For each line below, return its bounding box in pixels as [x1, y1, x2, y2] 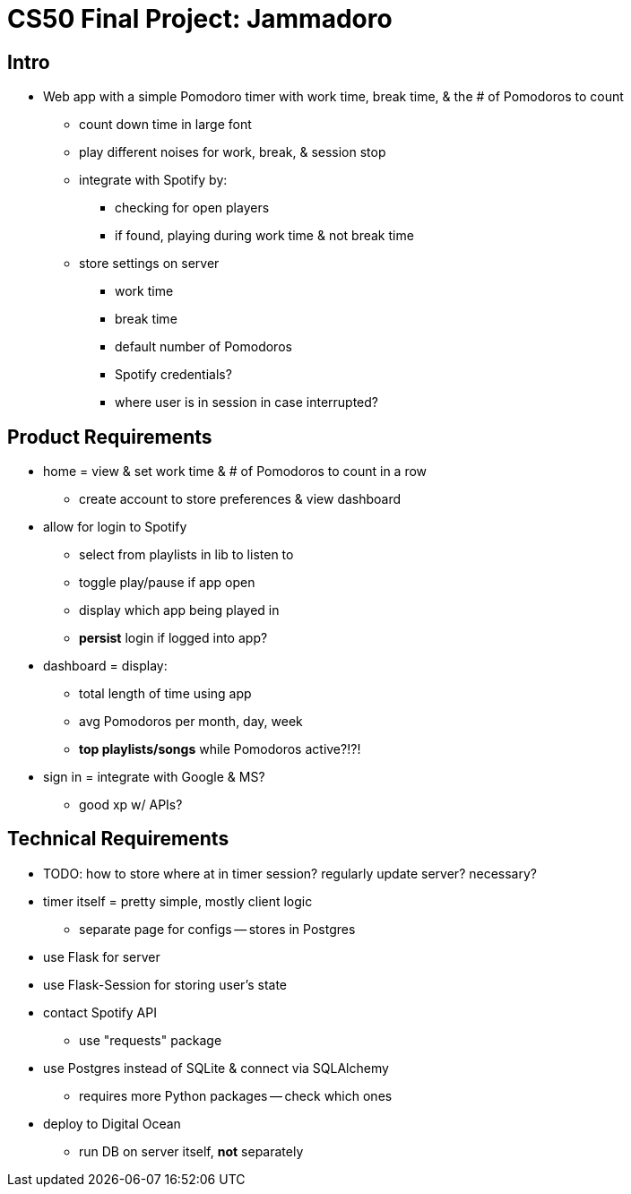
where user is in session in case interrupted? [115, 394, 379, 411]
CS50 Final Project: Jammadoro [7, 4, 393, 34]
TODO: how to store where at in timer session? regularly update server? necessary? [43, 865, 537, 881]
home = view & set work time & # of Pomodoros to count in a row [43, 463, 428, 480]
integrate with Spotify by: [79, 172, 228, 188]
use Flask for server [43, 948, 160, 965]
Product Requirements [7, 425, 212, 448]
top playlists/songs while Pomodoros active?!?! [79, 741, 361, 757]
